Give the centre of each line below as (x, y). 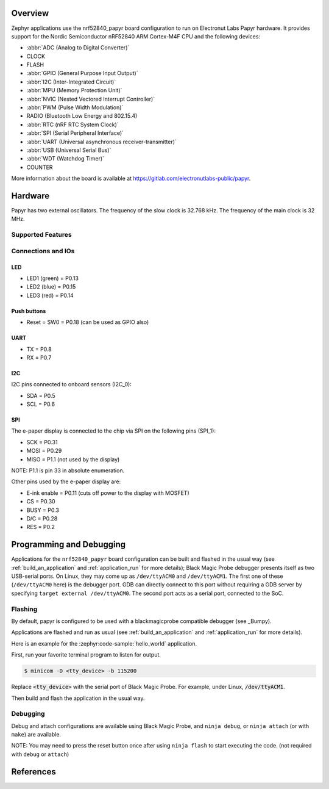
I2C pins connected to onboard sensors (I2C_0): (72, 384)
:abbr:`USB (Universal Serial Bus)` (69, 150)
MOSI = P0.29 (44, 451)
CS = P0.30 (41, 502)
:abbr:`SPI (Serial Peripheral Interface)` (75, 133)
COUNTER (40, 167)
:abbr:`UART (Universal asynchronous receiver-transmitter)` (101, 142)
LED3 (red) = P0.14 (50, 295)
